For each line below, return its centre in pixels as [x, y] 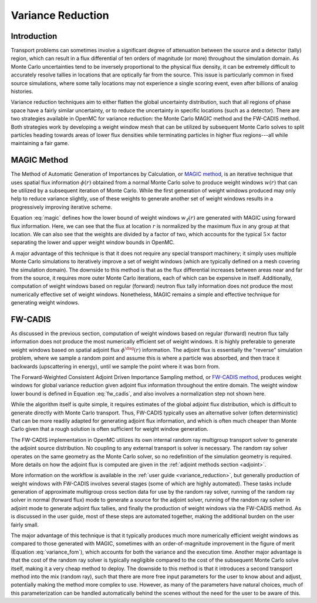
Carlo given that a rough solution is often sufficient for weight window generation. [109, 429]
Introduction [34, 36]
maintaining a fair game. [40, 143]
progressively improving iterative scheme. [62, 207]
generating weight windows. [45, 303]
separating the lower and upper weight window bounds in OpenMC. [93, 242]
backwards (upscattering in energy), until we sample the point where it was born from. [115, 366]
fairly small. [25, 525]
